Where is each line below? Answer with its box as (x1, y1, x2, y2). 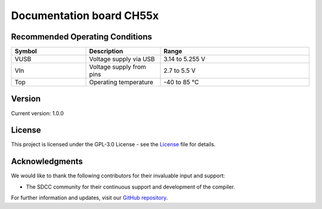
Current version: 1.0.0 (11, 109, 64, 116)
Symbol (14, 47, 37, 56)
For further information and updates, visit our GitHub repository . (11, 194, 168, 201)
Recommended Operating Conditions (11, 32, 152, 42)
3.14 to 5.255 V (163, 55, 206, 63)
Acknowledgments (11, 156, 83, 167)
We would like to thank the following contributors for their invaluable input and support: (11, 172, 225, 179)
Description (89, 47, 123, 56)
